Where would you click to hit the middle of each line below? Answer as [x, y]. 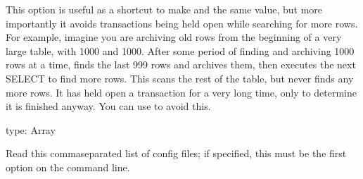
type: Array [31, 129]
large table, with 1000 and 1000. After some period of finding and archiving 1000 [180, 50]
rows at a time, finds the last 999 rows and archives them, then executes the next [181, 64]
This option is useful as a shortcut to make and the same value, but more [164, 9]
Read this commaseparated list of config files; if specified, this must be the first [176, 153]
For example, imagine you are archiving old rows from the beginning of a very [174, 37]
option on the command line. [68, 167]
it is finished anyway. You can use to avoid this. [108, 106]
